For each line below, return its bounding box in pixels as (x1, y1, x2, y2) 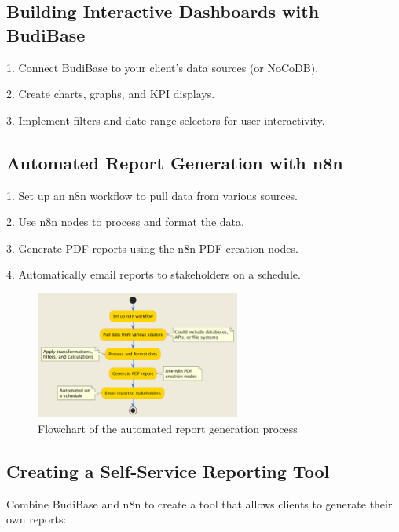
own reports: (6, 511, 67, 527)
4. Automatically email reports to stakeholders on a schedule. (6, 266, 301, 282)
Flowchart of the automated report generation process (38, 420, 298, 436)
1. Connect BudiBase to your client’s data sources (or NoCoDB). (6, 59, 319, 75)
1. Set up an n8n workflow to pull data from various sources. (6, 187, 298, 203)
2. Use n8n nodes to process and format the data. (6, 213, 244, 230)
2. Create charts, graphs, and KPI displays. (6, 86, 215, 102)
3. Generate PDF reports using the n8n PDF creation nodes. (6, 239, 298, 256)
